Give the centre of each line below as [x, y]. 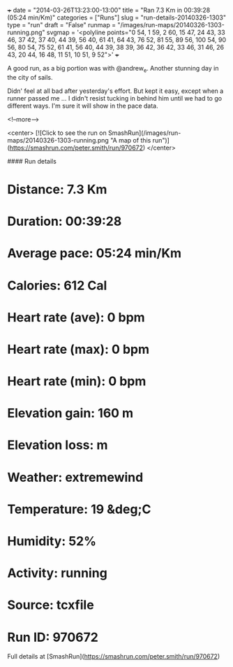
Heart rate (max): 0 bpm [78, 349]
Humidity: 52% [52, 542]
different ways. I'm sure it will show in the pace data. [83, 106]
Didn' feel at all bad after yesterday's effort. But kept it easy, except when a [115, 91]
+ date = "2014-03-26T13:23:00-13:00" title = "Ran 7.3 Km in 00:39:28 [109, 10]
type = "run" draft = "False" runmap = [62, 25]
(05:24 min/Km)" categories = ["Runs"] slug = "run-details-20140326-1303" [117, 17]
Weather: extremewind [75, 477]
